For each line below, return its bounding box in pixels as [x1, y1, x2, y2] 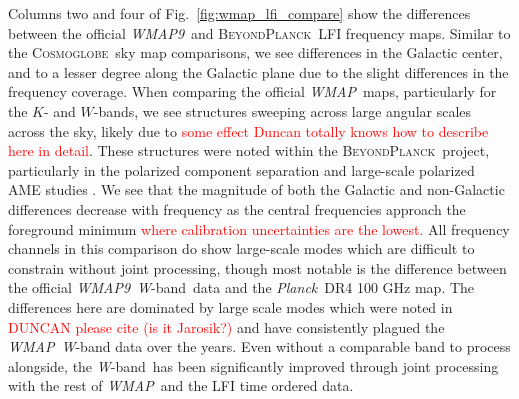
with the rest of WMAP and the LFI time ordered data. [8, 375, 354, 396]
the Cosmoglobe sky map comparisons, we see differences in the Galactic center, [8, 42, 503, 63]
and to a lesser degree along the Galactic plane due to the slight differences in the [8, 61, 509, 82]
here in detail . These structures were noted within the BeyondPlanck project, [8, 140, 490, 161]
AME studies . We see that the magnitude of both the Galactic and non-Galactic [8, 179, 505, 200]
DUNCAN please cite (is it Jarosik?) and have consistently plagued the [8, 316, 445, 337]
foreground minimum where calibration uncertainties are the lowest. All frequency [8, 218, 510, 239]
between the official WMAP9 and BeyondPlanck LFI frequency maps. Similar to [8, 22, 511, 43]
